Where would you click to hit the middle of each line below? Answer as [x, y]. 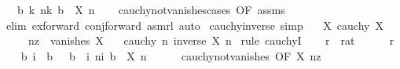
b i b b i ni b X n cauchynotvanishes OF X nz [171, 55]
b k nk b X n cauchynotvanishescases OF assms [151, 9]
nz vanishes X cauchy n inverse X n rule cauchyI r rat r [211, 40]
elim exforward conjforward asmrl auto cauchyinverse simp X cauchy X [194, 25]
